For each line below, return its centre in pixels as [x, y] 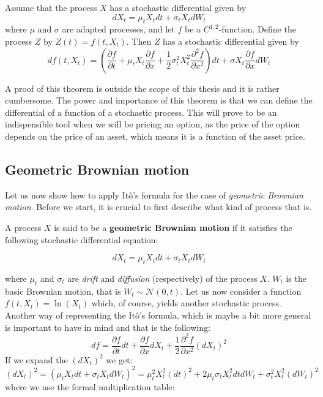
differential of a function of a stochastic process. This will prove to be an [141, 112]
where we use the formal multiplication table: [90, 386]
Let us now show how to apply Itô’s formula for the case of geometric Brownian [154, 195]
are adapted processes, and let [118, 29]
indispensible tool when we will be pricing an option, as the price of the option [153, 124]
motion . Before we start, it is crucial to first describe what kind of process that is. [158, 207]
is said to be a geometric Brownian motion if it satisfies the [173, 227]
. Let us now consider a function [241, 291]
